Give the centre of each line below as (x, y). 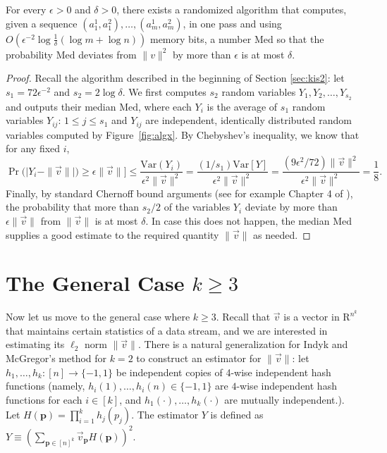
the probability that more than (73, 207)
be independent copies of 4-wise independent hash (223, 372)
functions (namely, (45, 386)
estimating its (35, 344)
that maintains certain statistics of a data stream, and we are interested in (167, 330)
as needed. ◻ (282, 234)
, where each (165, 106)
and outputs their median (61, 106)
